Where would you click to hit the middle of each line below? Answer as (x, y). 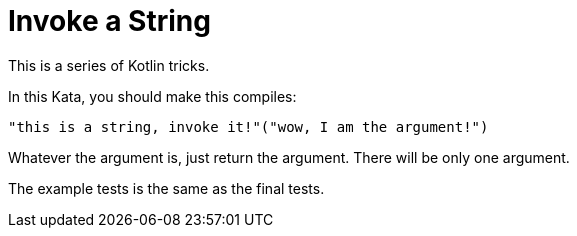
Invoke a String (109, 21)
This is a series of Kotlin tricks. (109, 65)
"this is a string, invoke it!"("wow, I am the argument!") (248, 126)
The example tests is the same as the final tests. (166, 188)
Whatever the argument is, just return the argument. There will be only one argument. (289, 157)
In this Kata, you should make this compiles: (152, 96)
